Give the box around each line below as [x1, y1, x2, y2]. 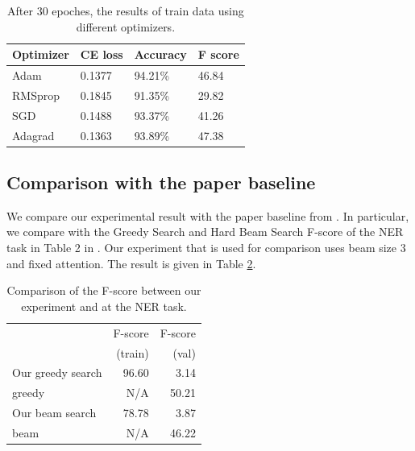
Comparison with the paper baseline [6, 170, 316, 195]
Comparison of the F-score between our [6, 282, 201, 299]
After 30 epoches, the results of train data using [7, 2, 244, 19]
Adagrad [12, 126, 55, 143]
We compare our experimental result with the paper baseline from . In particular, [6, 207, 409, 224]
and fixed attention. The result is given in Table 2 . [6, 254, 256, 271]
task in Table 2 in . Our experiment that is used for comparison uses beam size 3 [6, 239, 406, 256]
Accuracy [134, 46, 187, 63]
